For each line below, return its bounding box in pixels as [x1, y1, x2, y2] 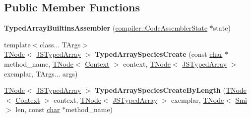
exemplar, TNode [171, 94, 224, 105]
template [4, 39, 31, 49]
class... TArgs [40, 39, 81, 49]
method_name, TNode [4, 58, 73, 69]
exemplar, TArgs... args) [4, 68, 78, 79]
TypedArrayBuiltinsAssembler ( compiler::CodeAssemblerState [4, 23, 208, 33]
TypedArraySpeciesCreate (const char [95, 49, 223, 59]
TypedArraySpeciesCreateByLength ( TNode [95, 85, 247, 95]
